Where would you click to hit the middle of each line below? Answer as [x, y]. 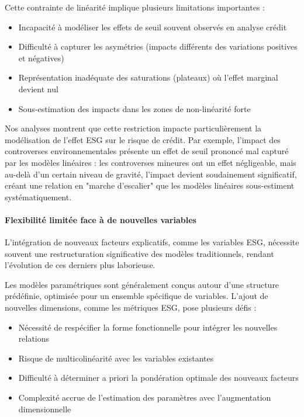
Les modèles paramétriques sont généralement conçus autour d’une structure [142, 284]
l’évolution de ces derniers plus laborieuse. [80, 265]
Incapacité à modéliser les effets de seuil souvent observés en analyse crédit [153, 27]
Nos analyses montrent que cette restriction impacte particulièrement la [133, 128]
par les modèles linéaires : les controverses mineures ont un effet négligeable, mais [151, 162]
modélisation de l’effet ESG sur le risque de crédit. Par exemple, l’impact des [143, 139]
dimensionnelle [45, 409]
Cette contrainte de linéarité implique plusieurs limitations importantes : [135, 7]
